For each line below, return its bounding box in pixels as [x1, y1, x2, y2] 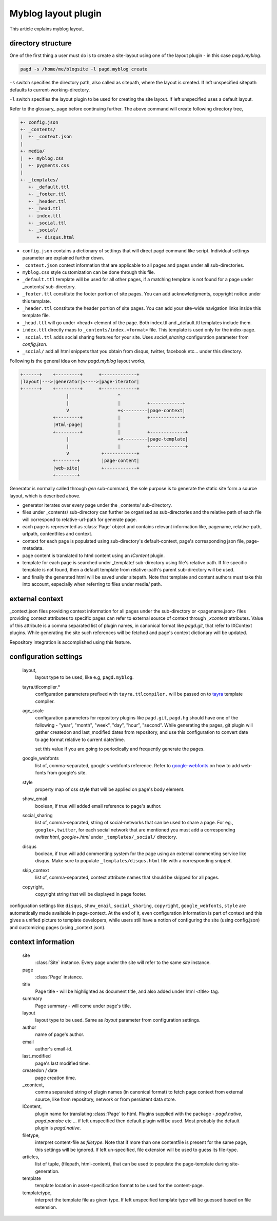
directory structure [9, 39, 72, 48]
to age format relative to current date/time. [35, 736, 125, 743]
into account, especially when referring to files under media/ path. [22, 581, 162, 587]
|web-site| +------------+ [52, 465, 140, 471]
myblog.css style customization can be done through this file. [22, 269, 155, 275]
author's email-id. [35, 1046, 73, 1052]
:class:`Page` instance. [35, 974, 83, 980]
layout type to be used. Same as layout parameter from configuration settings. [35, 1017, 201, 1023]
